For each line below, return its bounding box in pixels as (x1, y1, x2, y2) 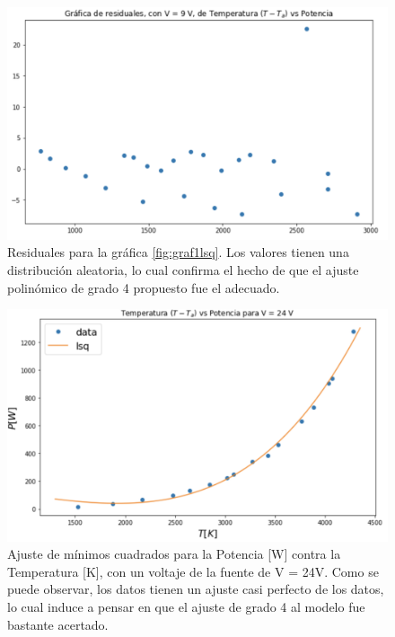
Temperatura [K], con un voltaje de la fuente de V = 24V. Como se (7, 562, 379, 580)
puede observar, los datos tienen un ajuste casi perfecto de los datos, (7, 579, 384, 598)
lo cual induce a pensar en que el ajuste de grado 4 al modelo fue (7, 597, 365, 615)
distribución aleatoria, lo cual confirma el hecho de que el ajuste (7, 260, 359, 279)
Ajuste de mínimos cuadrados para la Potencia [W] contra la (7, 544, 341, 563)
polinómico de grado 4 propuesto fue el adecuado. (7, 278, 280, 296)
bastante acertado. (7, 615, 109, 633)
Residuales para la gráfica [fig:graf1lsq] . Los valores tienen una (7, 243, 349, 261)
